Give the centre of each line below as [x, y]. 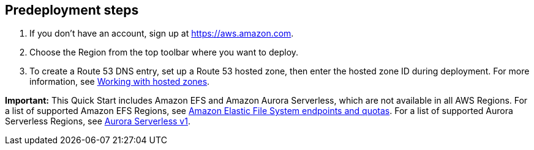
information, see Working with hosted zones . [120, 82]
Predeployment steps [72, 10]
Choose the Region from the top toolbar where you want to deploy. [164, 52]
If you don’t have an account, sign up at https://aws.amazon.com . [162, 34]
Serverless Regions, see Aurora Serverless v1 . [98, 121]
